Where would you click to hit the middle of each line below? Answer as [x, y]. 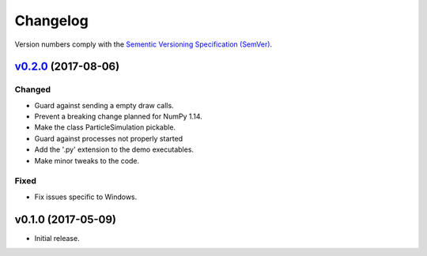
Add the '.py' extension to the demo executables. [114, 149]
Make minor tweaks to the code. [87, 160]
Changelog [51, 21]
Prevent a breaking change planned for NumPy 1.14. [119, 117]
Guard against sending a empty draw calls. [104, 105]
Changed [33, 89]
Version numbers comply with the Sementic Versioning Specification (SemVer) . [144, 44]
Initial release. [57, 238]
